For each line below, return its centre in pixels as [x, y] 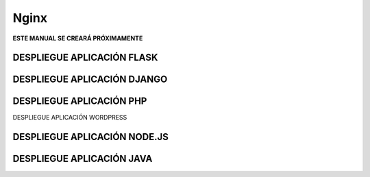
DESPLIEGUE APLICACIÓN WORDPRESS [70, 118]
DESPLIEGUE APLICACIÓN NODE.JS [91, 137]
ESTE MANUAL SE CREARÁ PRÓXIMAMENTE [78, 38]
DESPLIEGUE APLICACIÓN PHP [80, 101]
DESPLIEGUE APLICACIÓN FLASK [85, 58]
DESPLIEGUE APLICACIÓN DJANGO [90, 80]
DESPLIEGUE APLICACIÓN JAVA [83, 159]
